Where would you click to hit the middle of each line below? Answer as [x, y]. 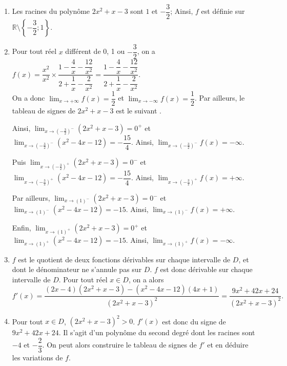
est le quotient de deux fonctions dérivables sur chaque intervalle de [124, 259]
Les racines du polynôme [51, 11]
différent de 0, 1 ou [95, 51]
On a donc [28, 98]
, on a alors [146, 279]
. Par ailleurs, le [220, 98]
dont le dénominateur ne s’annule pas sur [77, 269]
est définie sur [223, 11]
